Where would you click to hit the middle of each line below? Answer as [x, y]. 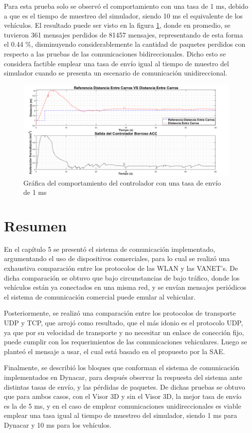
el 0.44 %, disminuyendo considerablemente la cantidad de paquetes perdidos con [125, 44]
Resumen [35, 225]
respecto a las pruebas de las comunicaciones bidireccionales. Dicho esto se [115, 53]
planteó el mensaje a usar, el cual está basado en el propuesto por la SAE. [115, 351]
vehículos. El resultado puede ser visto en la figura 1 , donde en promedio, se [117, 25]
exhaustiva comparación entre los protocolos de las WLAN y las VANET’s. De [121, 268]
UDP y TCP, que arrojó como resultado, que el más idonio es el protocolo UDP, [124, 322]
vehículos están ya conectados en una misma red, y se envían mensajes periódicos [125, 287]
